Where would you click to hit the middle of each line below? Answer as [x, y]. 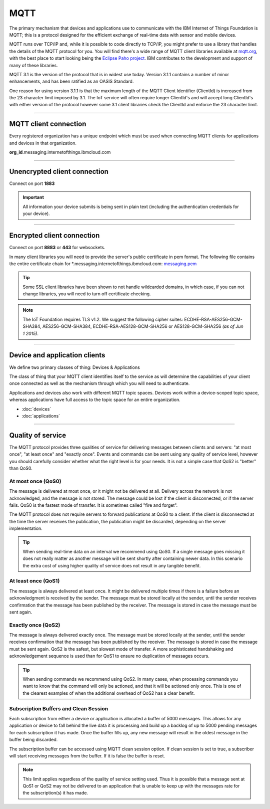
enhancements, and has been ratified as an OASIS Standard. [71, 81]
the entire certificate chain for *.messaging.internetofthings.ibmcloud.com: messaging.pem [103, 264]
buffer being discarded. [33, 740]
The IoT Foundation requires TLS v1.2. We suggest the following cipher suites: [103, 319]
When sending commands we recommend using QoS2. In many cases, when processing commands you [130, 679]
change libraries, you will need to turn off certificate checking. [87, 294]
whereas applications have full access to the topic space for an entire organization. [95, 400]
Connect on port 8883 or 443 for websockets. [57, 248]
